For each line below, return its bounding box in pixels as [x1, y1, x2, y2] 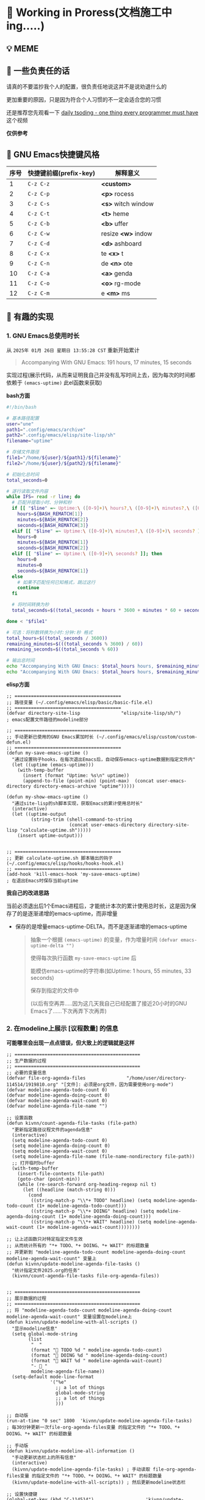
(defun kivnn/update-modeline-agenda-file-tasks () [6, 1261, 140, 1267]
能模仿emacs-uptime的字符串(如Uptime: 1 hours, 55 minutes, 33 [30, 967, 192, 974]
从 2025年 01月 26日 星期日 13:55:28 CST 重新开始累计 [6, 346, 140, 354]
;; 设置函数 [6, 1115, 34, 1121]
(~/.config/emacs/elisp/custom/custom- [96, 734, 198, 740]
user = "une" [6, 420, 34, 427]
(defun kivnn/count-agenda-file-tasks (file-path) [6, 1121, 138, 1127]
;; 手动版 [6, 1442, 29, 1449]
